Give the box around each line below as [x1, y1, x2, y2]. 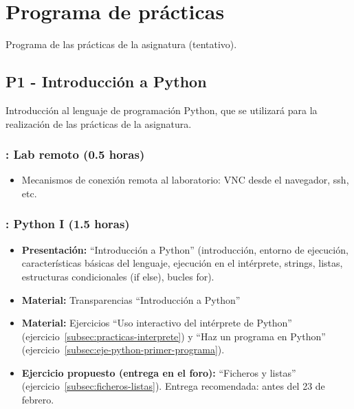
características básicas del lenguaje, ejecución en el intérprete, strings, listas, [21, 256, 343, 270]
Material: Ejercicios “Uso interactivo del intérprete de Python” [21, 316, 292, 330]
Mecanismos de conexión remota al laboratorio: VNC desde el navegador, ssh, [21, 173, 349, 187]
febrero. [21, 393, 54, 407]
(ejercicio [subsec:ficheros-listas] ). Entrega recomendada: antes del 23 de [21, 379, 325, 393]
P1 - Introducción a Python [5, 71, 207, 92]
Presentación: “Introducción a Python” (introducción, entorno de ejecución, [21, 242, 349, 256]
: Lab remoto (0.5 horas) [5, 146, 145, 163]
